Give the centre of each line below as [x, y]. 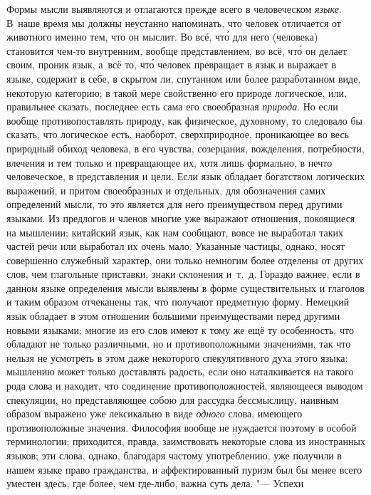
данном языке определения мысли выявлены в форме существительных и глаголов [185, 287]
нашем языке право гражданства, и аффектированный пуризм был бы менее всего [184, 469]
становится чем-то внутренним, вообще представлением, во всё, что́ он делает [177, 50]
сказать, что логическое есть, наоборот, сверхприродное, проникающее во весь [178, 134]
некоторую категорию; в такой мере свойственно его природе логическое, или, [177, 92]
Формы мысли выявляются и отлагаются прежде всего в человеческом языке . [174, 9]
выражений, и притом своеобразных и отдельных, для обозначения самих [166, 190]
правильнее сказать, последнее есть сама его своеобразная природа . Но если [172, 106]
